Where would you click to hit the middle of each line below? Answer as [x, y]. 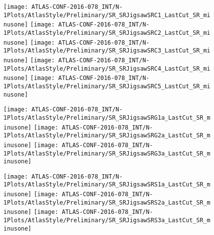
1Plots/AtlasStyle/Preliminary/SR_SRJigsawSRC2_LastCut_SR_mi [107, 33]
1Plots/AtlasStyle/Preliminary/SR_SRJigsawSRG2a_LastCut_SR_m [107, 136]
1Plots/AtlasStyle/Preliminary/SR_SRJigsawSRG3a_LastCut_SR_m [107, 153]
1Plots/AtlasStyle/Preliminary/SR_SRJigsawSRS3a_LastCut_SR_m [107, 221]
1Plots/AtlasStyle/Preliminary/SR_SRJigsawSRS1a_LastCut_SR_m [107, 185]
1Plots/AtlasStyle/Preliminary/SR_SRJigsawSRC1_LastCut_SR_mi [107, 15]
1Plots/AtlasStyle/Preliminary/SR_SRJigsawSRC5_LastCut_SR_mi [107, 86]
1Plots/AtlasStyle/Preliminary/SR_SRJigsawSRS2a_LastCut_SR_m [107, 202]
